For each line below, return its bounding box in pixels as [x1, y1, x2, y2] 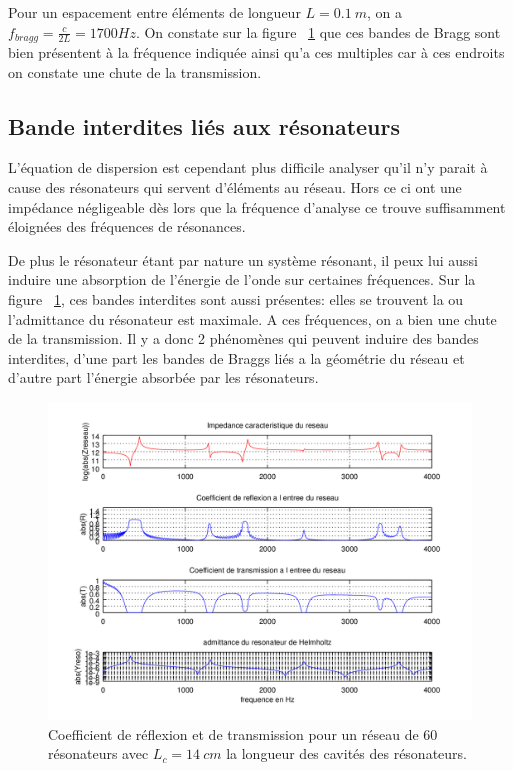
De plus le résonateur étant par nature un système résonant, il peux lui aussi [8, 249, 478, 270]
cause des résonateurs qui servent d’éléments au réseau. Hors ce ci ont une [8, 177, 462, 198]
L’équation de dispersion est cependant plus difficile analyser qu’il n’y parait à [8, 157, 488, 178]
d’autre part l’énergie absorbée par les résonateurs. [8, 367, 319, 388]
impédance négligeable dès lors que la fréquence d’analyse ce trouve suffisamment [8, 196, 506, 217]
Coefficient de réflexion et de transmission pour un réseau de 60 [48, 723, 438, 744]
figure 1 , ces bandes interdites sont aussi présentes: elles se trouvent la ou [8, 289, 464, 309]
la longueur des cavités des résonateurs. [226, 743, 467, 764]
